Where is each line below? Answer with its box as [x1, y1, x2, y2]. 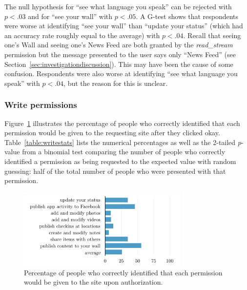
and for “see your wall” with [28, 11, 113, 21]
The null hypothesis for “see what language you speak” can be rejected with [4, 1, 232, 11]
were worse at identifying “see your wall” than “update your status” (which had [4, 21, 243, 31]
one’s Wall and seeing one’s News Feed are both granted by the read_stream [4, 40, 233, 50]
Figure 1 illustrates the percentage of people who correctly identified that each [4, 118, 240, 128]
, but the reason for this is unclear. [63, 78, 168, 88]
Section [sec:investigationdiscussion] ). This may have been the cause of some [4, 59, 233, 69]
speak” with [4, 78, 40, 88]
